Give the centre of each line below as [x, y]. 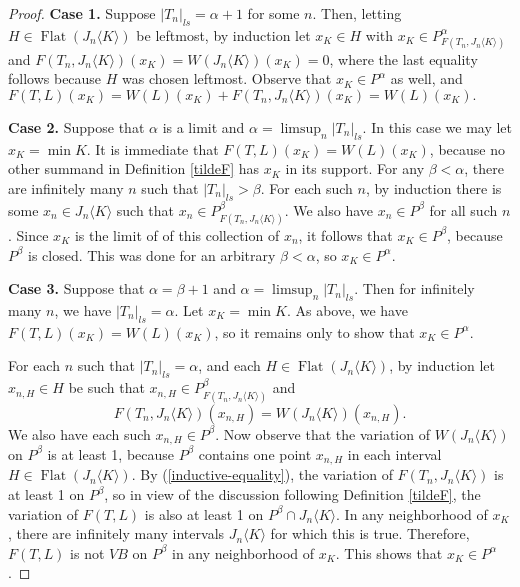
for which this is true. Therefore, [370, 533]
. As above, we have [347, 309]
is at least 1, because [111, 453]
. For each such [306, 187]
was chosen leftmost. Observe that [227, 78]
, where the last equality [403, 58]
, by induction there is [433, 187]
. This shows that [389, 552]
